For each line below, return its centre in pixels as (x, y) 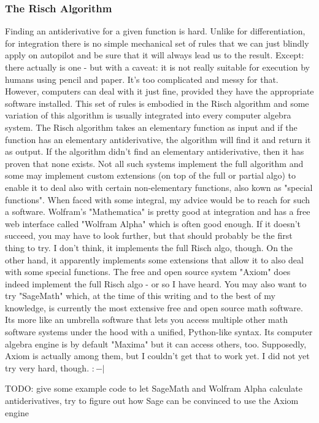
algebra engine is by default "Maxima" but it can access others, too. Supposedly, (156, 343)
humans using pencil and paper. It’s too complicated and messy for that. (142, 79)
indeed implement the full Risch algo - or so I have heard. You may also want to (156, 283)
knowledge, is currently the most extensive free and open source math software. (154, 307)
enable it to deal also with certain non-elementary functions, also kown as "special (159, 187)
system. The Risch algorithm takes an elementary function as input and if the (151, 127)
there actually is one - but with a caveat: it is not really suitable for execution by (157, 67)
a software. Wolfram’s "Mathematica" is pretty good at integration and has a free (158, 211)
